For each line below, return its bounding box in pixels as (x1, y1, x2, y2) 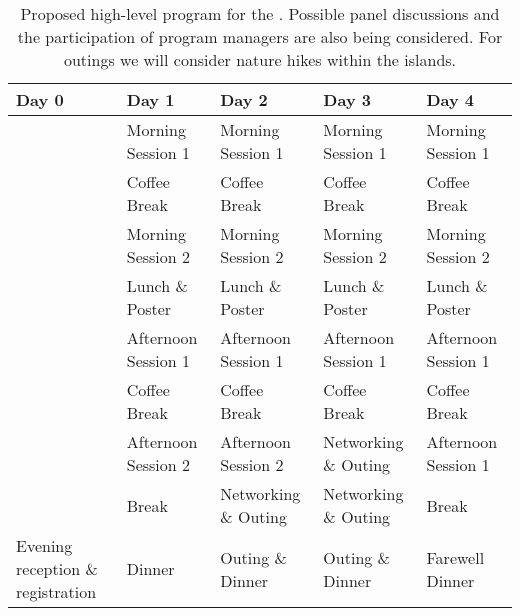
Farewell (426, 545, 485, 569)
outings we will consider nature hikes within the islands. (63, 48, 457, 71)
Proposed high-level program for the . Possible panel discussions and (20, 2, 500, 25)
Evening (16, 534, 73, 557)
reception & (16, 557, 98, 580)
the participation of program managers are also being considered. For (17, 25, 503, 48)
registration (16, 580, 97, 603)
